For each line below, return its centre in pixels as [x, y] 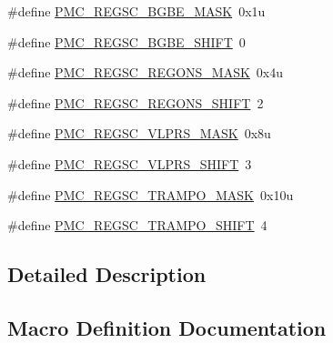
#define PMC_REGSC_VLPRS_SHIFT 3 [130, 163]
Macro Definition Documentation [167, 327]
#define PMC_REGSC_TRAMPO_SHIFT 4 [137, 225]
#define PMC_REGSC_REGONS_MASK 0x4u [146, 72]
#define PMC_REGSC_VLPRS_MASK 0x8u [139, 133]
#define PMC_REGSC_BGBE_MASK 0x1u [136, 11]
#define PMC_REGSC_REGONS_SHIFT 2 [136, 102]
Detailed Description [107, 274]
